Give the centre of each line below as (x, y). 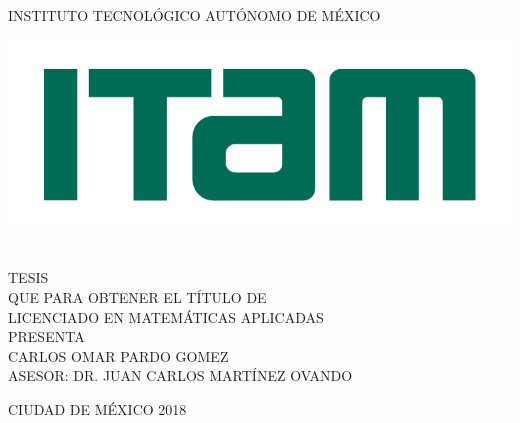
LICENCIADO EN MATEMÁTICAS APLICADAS (166, 316)
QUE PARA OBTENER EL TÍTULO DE (137, 297)
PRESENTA (46, 336)
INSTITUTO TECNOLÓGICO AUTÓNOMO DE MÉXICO (194, 15)
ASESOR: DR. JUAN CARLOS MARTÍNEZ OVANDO (180, 375)
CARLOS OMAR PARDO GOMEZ (118, 355)
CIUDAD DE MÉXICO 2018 (97, 408)
